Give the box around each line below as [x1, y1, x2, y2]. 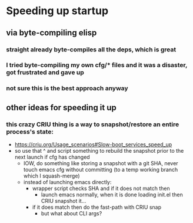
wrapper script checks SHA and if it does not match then [32, 185, 170, 192]
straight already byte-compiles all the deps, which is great [6, 45, 177, 54]
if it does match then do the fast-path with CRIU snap [32, 204, 162, 211]
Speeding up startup [6, 4, 109, 18]
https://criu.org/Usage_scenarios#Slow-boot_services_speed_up [14, 141, 172, 148]
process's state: [6, 127, 54, 136]
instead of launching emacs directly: [23, 179, 112, 186]
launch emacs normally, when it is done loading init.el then [41, 191, 184, 198]
